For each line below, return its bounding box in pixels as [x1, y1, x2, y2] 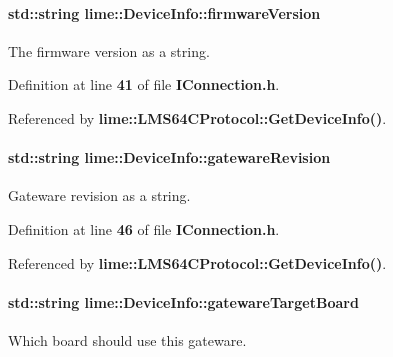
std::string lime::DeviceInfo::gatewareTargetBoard [8, 291, 359, 312]
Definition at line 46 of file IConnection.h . [8, 218, 280, 239]
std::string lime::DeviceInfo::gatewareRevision [8, 147, 331, 168]
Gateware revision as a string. [8, 185, 191, 206]
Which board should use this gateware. [8, 329, 247, 350]
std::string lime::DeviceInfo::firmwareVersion [8, 2, 321, 23]
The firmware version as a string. [8, 40, 210, 61]
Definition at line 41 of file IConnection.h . [8, 74, 280, 95]
